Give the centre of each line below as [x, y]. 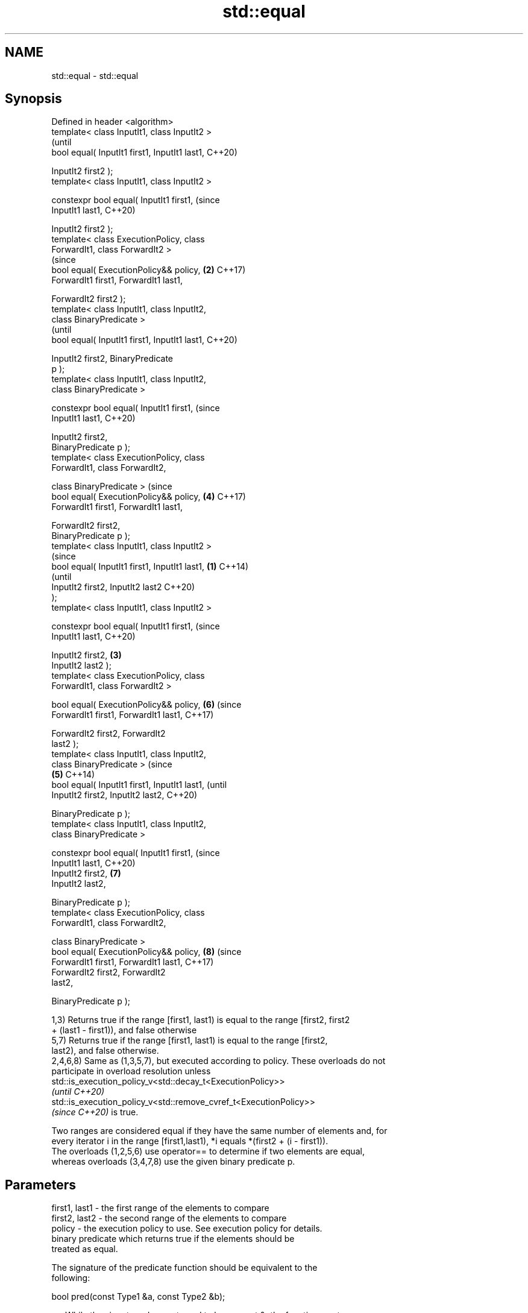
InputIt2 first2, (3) [86, 655]
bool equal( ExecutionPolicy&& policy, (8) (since [146, 952]
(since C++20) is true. [95, 1112]
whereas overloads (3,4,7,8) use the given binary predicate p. [173, 1162]
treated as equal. [85, 1249]
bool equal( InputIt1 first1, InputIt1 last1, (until [139, 785]
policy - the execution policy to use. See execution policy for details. [187, 1229]
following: [71, 1278]
